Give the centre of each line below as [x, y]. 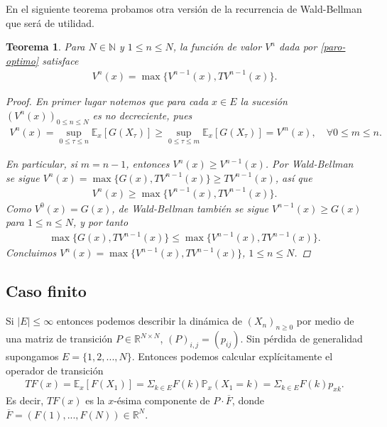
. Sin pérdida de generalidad [301, 339]
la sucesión [264, 101]
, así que [294, 177]
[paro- [333, 47]
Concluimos [31, 253]
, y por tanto [100, 222]
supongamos [32, 356]
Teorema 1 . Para [45, 47]
